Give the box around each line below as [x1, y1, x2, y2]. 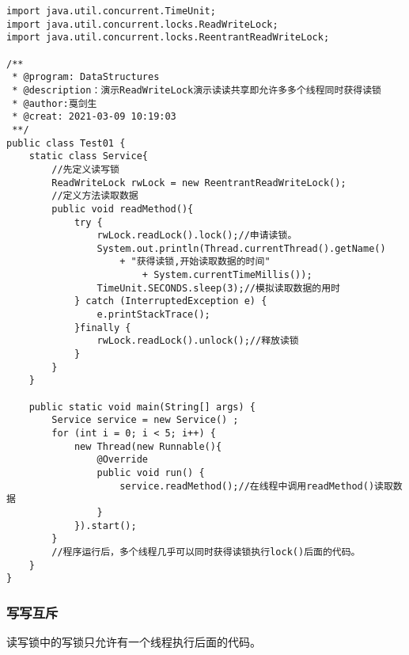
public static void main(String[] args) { [28, 401, 256, 413]
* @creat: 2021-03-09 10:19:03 [12, 111, 176, 123]
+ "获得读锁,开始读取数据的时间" [119, 256, 271, 268]
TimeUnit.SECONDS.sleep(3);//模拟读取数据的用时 [97, 282, 341, 294]
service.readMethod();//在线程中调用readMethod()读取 [119, 480, 393, 492]
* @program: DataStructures [12, 71, 160, 83]
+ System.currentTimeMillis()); [142, 269, 312, 281]
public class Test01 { [6, 137, 126, 149]
